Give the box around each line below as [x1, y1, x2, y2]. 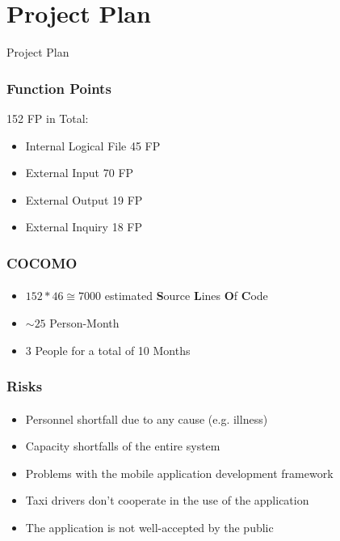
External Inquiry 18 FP [25, 218, 142, 235]
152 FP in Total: [6, 109, 89, 126]
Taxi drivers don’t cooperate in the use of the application [25, 492, 309, 509]
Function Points [6, 78, 111, 98]
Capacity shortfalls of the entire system [25, 437, 220, 454]
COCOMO [6, 252, 78, 273]
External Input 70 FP [25, 164, 134, 181]
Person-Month [49, 314, 120, 331]
